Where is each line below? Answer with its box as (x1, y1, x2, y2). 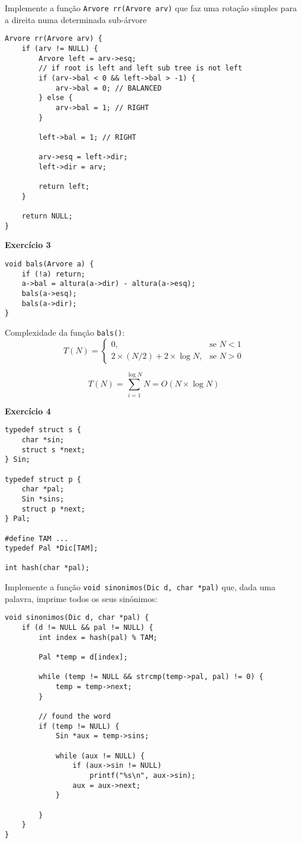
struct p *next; (21, 504, 86, 513)
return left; (38, 182, 90, 191)
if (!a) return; (21, 269, 86, 278)
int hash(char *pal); (5, 564, 90, 572)
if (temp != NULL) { (38, 722, 120, 731)
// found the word (38, 712, 111, 720)
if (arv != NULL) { (21, 44, 98, 53)
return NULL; (21, 212, 73, 221)
